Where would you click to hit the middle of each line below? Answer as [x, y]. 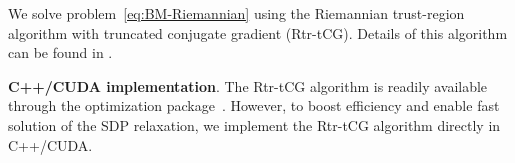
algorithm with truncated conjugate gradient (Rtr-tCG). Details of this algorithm [258, 32]
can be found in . [60, 52]
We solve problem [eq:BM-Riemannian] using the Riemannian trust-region [236, 13]
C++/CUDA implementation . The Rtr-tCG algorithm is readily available [248, 85]
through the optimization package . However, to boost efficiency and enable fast [254, 105]
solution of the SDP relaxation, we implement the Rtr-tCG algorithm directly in [254, 124]
